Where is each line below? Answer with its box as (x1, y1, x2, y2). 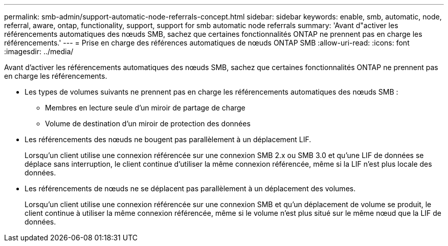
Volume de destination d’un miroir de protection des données (45, 119, 251, 128)
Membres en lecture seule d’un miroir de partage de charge (45, 103, 245, 112)
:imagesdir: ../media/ (4, 47, 74, 56)
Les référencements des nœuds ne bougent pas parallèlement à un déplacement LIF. (25, 135, 311, 144)
